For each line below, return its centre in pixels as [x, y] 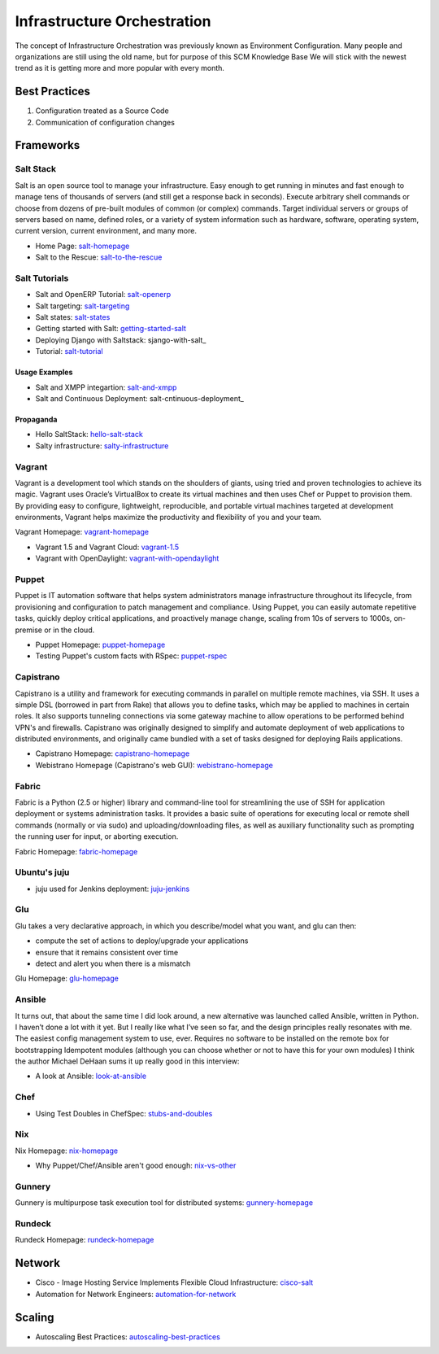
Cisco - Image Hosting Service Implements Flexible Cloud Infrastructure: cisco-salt [174, 1282]
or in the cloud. [69, 630]
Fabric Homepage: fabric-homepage [76, 851]
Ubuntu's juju [42, 872]
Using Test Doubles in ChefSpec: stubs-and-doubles [124, 1113]
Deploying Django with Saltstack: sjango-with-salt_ [121, 340]
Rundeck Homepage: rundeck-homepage [85, 1240]
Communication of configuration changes [105, 122]
